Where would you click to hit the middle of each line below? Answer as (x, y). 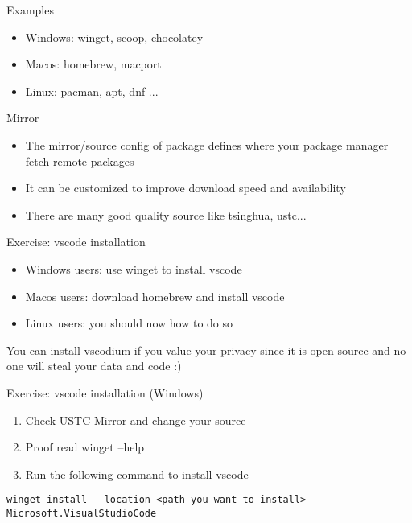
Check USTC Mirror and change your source (136, 420)
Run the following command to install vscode (137, 474)
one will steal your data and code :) (94, 366)
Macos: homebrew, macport (93, 64)
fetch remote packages (80, 161)
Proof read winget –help (85, 447)
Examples (30, 10)
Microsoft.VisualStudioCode (82, 513)
